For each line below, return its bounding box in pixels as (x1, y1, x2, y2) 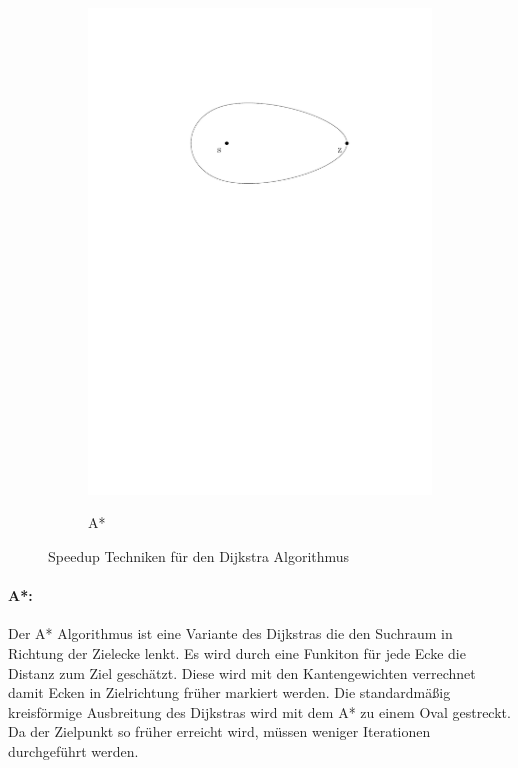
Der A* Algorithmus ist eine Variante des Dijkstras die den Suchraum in (8, 623, 453, 644)
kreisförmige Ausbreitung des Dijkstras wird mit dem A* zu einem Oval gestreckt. (8, 701, 511, 722)
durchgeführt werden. (8, 740, 139, 761)
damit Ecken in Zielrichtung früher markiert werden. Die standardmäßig (8, 682, 451, 703)
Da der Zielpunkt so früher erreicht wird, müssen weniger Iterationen (8, 721, 431, 742)
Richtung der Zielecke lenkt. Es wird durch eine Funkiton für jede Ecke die (8, 642, 466, 663)
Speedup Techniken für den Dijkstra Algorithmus (48, 545, 350, 566)
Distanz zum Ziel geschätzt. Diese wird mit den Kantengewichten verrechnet (8, 662, 476, 683)
